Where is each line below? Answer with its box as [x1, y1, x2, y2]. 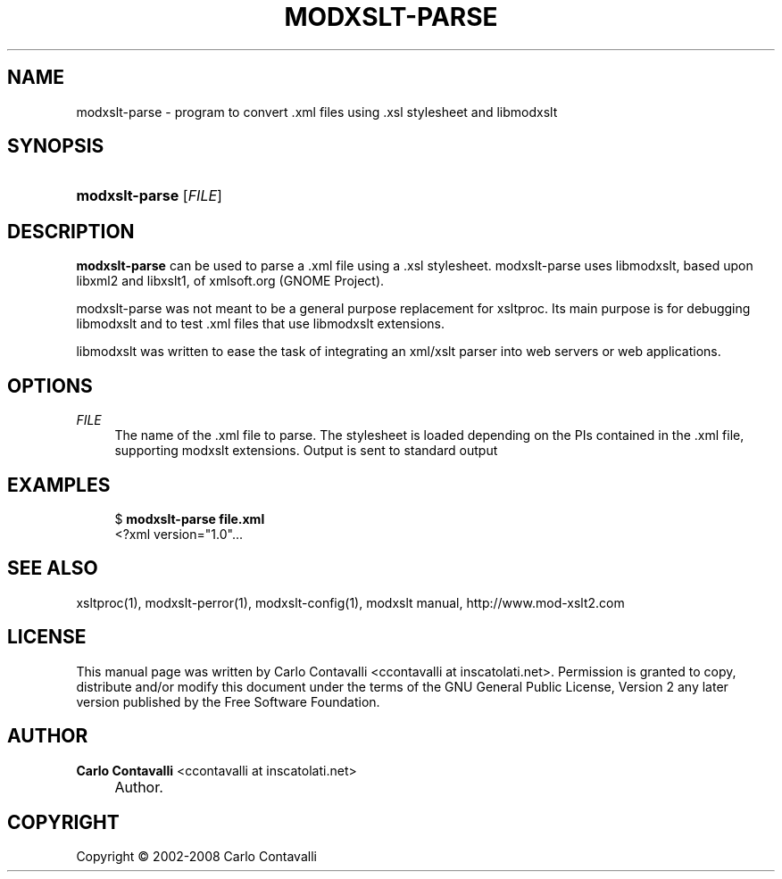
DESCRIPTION [7, 220, 135, 243]
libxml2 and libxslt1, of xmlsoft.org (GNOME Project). [76, 273, 385, 289]
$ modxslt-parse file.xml [114, 510, 265, 527]
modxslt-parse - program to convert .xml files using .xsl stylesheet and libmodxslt [76, 104, 558, 120]
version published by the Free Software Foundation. [76, 693, 380, 709]
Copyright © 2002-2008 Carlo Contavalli [76, 849, 317, 865]
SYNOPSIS [7, 135, 104, 158]
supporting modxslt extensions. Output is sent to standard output [114, 443, 498, 459]
